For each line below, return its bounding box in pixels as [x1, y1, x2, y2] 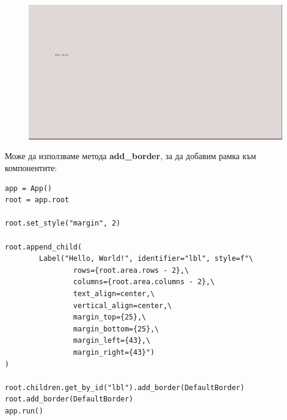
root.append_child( [5, 242, 82, 251]
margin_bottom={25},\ [73, 324, 159, 333]
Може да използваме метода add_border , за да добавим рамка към [5, 150, 257, 162]
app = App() [5, 184, 52, 193]
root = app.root [5, 196, 69, 205]
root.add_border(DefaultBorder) [5, 395, 133, 404]
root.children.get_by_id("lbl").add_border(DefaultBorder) [5, 383, 245, 392]
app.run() [5, 406, 44, 415]
